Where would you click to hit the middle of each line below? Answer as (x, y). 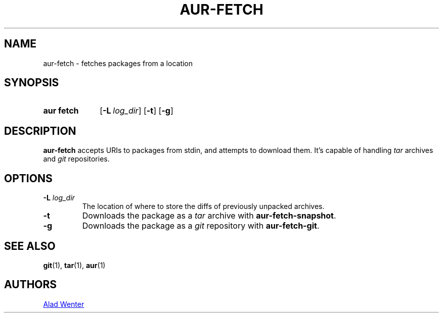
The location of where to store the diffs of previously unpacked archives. (203, 206)
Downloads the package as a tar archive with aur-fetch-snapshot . (209, 216)
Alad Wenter (64, 304)
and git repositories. (76, 159)
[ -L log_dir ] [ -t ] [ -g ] (137, 111)
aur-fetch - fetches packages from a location (118, 63)
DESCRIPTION (40, 131)
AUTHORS (31, 285)
